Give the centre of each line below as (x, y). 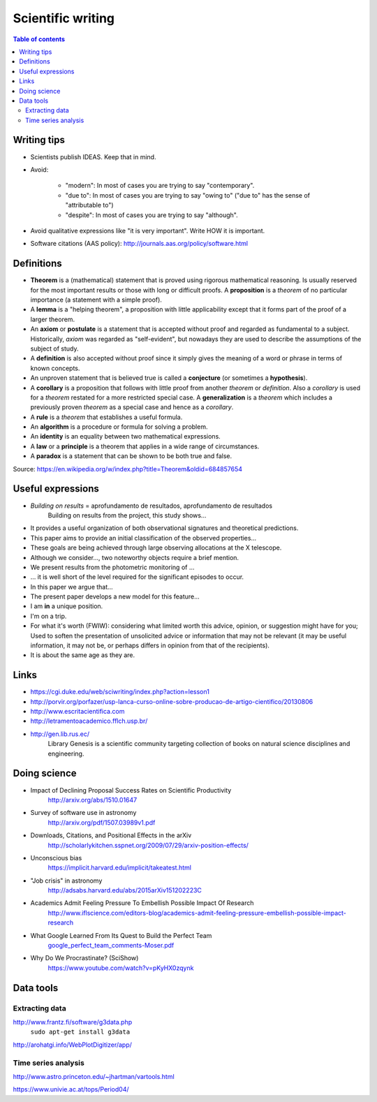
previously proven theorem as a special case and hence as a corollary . (132, 407)
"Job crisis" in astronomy (66, 881)
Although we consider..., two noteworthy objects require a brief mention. (135, 557)
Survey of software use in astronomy (83, 813)
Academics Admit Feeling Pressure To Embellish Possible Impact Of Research (142, 903)
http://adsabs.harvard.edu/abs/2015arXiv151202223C (125, 890)
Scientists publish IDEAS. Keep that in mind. (93, 156)
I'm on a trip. (49, 616)
